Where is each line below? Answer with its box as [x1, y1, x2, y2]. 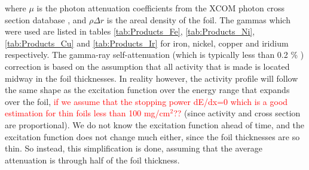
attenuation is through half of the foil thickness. [5, 153, 180, 166]
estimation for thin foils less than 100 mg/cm [5, 107, 170, 119]
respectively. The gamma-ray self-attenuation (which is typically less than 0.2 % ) [5, 48, 304, 61]
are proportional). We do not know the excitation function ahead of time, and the [5, 118, 305, 131]
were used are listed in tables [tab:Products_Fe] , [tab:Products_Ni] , [5, 25, 255, 38]
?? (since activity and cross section [173, 107, 301, 119]
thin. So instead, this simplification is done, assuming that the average [5, 142, 263, 154]
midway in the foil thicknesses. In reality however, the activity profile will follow [5, 72, 298, 84]
